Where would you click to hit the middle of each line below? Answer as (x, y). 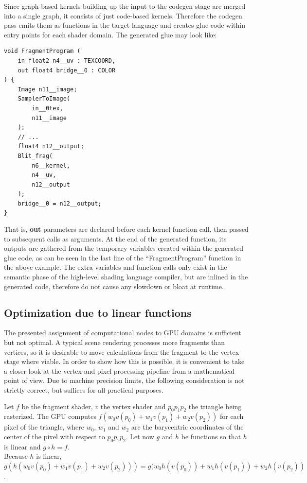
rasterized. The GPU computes (50, 416)
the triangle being (215, 406)
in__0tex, (47, 108)
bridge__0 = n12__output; (60, 203)
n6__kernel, (51, 165)
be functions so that (211, 436)
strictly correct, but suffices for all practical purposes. (84, 389)
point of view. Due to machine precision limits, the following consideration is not (124, 380)
